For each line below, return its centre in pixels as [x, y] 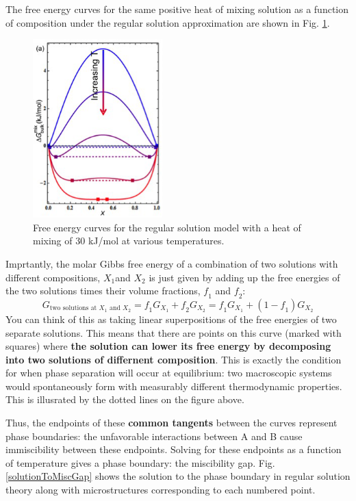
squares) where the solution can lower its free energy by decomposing [168, 346]
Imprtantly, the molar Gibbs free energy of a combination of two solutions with [172, 263]
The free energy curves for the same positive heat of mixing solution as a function [177, 9]
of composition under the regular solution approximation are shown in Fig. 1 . [168, 22]
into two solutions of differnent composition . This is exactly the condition [174, 359]
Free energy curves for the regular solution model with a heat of [167, 227]
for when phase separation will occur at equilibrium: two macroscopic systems [169, 373]
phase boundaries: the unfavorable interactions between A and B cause [154, 436]
